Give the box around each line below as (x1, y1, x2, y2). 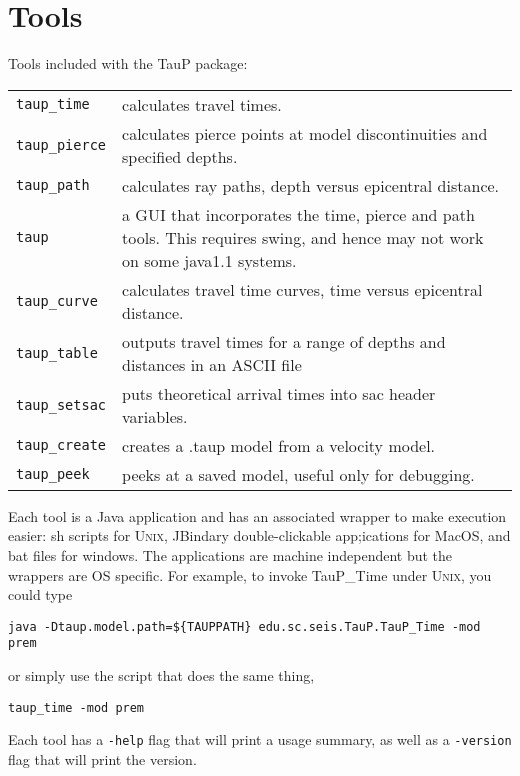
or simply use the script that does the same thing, (8, 665, 315, 685)
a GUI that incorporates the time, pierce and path (122, 202, 475, 226)
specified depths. (122, 144, 238, 168)
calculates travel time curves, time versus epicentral (122, 277, 483, 301)
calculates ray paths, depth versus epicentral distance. (122, 173, 500, 197)
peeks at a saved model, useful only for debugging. (122, 462, 475, 486)
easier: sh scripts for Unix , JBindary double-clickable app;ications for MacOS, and (8, 525, 511, 546)
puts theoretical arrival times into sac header (122, 381, 436, 405)
